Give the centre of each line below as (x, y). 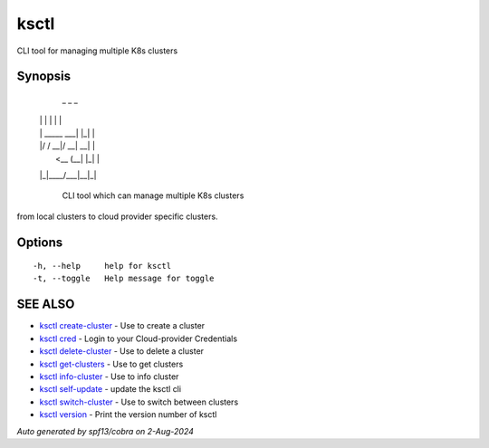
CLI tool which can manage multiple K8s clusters (153, 195)
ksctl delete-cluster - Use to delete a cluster (121, 351)
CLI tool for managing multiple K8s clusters (97, 51)
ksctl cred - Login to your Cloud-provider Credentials (139, 338)
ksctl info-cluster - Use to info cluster (109, 377)
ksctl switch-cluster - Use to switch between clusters (139, 402)
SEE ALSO (46, 305)
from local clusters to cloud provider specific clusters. (117, 216)
